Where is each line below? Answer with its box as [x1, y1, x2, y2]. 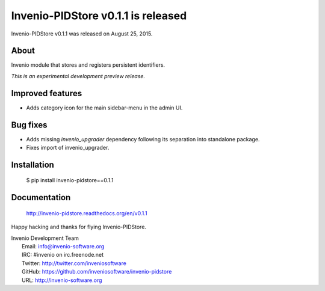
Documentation [11, 192, 71, 203]
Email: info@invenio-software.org [22, 243, 105, 250]
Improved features [11, 88, 82, 99]
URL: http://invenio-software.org [22, 277, 102, 284]
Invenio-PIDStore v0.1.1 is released [11, 9, 187, 22]
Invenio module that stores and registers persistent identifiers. [11, 61, 166, 69]
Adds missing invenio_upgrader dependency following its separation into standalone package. [26, 135, 260, 142]
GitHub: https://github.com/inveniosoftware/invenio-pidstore [22, 268, 172, 275]
